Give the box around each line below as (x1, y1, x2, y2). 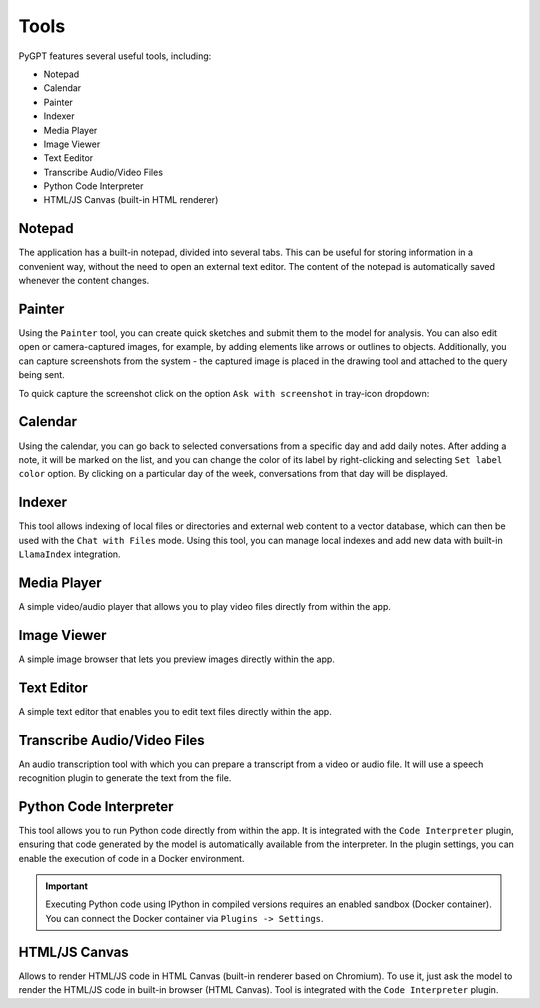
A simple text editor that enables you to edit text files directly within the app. (18, 705, 332, 717)
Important (45, 880, 89, 892)
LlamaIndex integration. (18, 548, 121, 560)
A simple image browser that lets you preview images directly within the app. (18, 653, 335, 665)
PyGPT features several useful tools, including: (18, 50, 212, 62)
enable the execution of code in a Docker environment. (18, 852, 245, 864)
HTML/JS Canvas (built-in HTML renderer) (43, 194, 219, 206)
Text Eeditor (43, 152, 94, 164)
